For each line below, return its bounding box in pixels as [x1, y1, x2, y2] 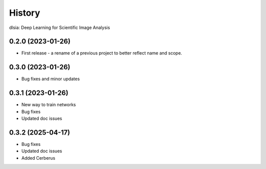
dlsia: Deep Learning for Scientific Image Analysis [9, 25, 110, 30]
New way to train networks [21, 102, 76, 108]
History [9, 7, 40, 18]
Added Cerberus [21, 155, 56, 161]
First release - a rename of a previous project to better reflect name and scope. [21, 50, 182, 56]
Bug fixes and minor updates [21, 76, 80, 82]
